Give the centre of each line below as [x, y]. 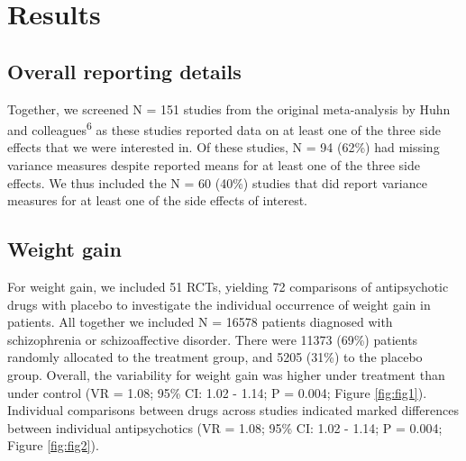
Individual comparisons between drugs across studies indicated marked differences [233, 410]
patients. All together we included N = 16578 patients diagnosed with [200, 322]
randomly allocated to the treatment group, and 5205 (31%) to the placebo [215, 357]
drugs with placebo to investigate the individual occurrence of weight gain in [219, 304]
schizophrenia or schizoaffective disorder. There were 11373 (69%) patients [213, 339]
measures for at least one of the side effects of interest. [158, 200]
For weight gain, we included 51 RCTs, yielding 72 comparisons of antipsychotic [228, 286]
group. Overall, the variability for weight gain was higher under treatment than [226, 374]
